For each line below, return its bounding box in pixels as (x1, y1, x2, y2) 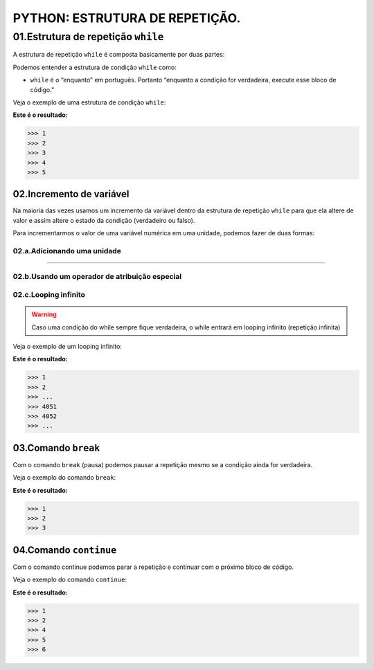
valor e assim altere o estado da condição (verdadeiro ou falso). (12, 216, 195, 224)
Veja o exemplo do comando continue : (12, 575, 127, 584)
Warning (31, 310, 57, 318)
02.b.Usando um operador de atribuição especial (12, 271, 182, 281)
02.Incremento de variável (12, 188, 130, 200)
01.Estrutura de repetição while (12, 30, 164, 43)
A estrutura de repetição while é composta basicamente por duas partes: (12, 51, 225, 59)
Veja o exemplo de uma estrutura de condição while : (12, 98, 166, 107)
